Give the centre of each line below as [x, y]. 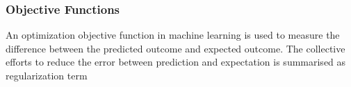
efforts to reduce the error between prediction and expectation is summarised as [176, 62]
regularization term [47, 75]
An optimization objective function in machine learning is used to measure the [173, 35]
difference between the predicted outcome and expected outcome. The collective [175, 48]
